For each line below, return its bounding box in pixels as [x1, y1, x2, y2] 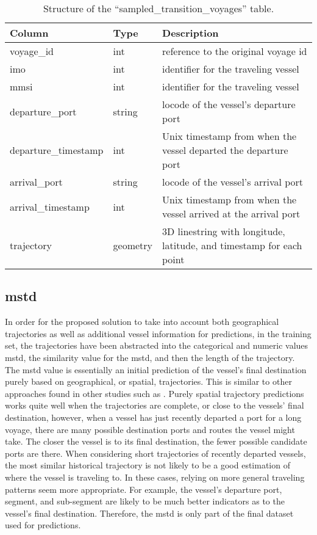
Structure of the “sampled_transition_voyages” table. [43, 1, 274, 15]
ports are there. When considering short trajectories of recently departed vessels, [5, 446, 306, 459]
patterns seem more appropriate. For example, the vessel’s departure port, [5, 482, 282, 495]
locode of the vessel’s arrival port [162, 175, 304, 189]
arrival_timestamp [10, 199, 90, 214]
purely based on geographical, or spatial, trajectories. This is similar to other [5, 375, 292, 388]
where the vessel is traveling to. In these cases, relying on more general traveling [5, 470, 305, 483]
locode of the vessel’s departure [162, 97, 296, 111]
